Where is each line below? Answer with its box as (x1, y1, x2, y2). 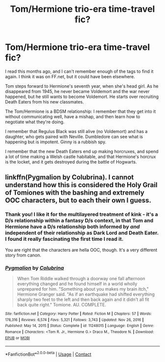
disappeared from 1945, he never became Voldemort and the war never (5, 88, 150, 94)
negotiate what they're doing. (5, 119, 65, 125)
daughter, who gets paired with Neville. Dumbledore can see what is (5, 133, 143, 139)
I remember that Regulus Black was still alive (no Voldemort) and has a (5, 128, 148, 134)
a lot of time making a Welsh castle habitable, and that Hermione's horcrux (5, 154, 156, 160)
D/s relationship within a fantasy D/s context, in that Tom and (5, 217, 154, 224)
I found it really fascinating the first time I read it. (5, 235, 124, 242)
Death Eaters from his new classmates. (5, 99, 84, 104)
